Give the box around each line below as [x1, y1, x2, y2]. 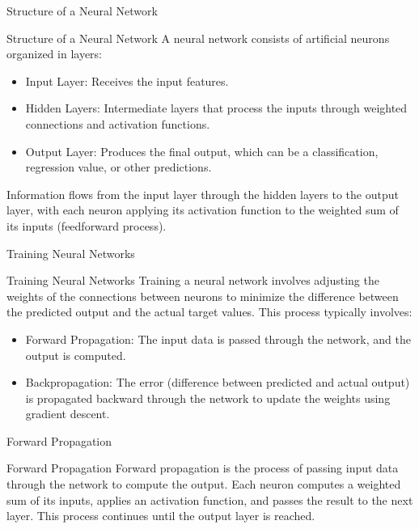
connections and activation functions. [25, 115, 210, 132]
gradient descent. [25, 405, 110, 422]
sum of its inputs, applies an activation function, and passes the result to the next [6, 491, 413, 508]
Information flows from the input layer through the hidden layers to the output [6, 185, 399, 202]
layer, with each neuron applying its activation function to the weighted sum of [6, 201, 399, 218]
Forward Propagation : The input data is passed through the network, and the [25, 330, 411, 347]
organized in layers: [6, 45, 102, 62]
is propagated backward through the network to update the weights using [25, 389, 391, 406]
